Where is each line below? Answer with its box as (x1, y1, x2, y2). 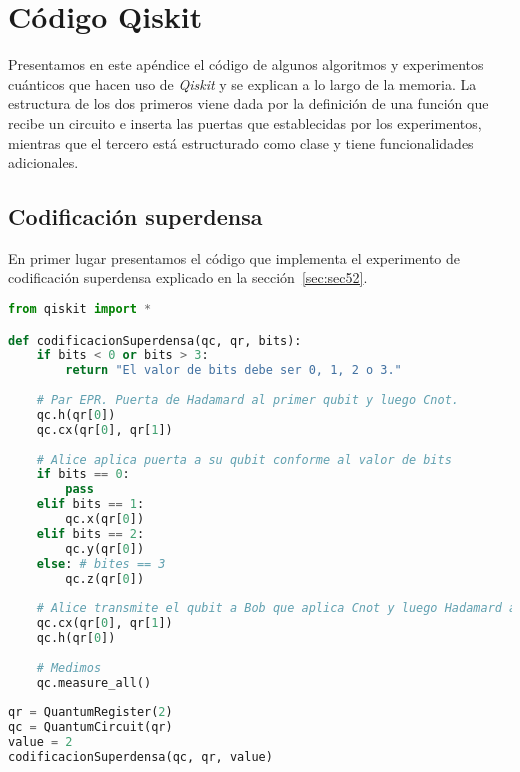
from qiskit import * (8, 302, 152, 317)
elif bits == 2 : (36, 526, 145, 541)
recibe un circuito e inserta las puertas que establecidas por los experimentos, (8, 112, 482, 133)
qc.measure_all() (36, 675, 152, 690)
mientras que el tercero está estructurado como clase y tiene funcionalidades (8, 132, 474, 153)
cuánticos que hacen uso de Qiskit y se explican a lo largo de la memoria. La (8, 73, 477, 94)
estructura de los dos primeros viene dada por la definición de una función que (8, 93, 489, 114)
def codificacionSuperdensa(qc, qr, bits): (8, 333, 302, 348)
